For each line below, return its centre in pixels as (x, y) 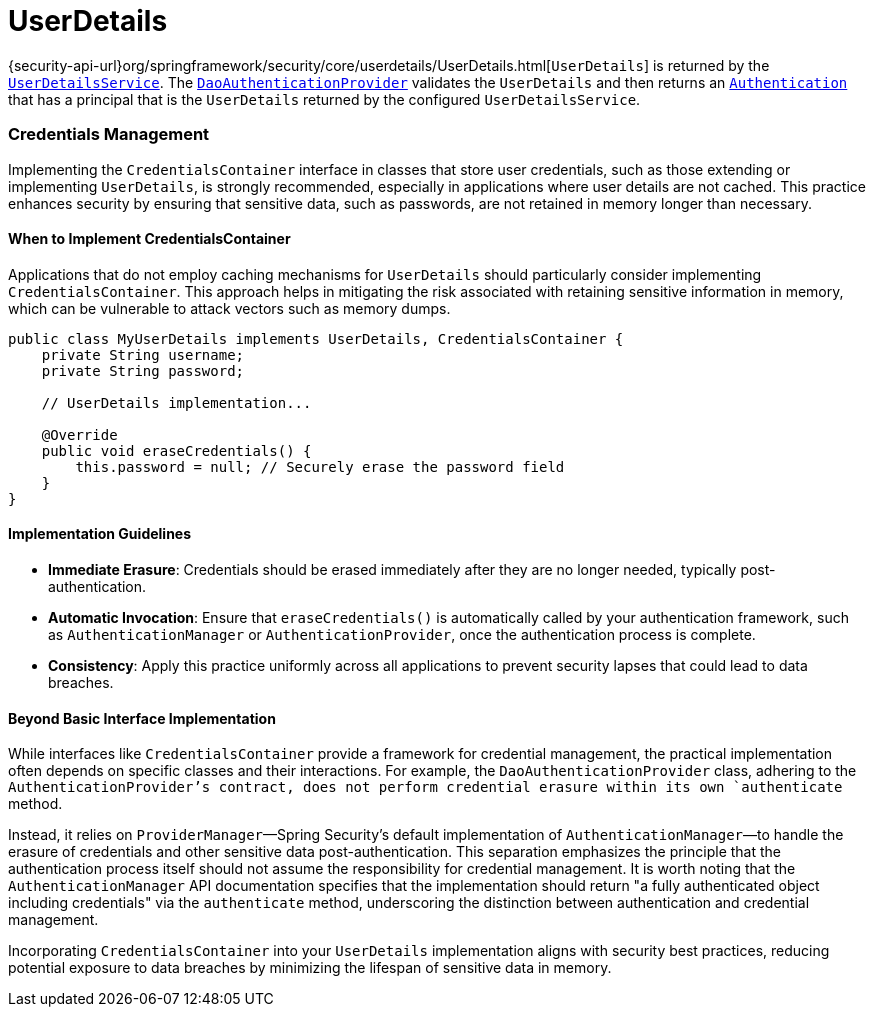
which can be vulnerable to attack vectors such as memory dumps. (229, 308)
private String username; (143, 354)
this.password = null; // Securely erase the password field (320, 466)
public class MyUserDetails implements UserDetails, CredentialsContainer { (316, 338)
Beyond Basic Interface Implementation (142, 718)
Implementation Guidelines (100, 534)
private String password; (143, 370)
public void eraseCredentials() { (176, 450)
